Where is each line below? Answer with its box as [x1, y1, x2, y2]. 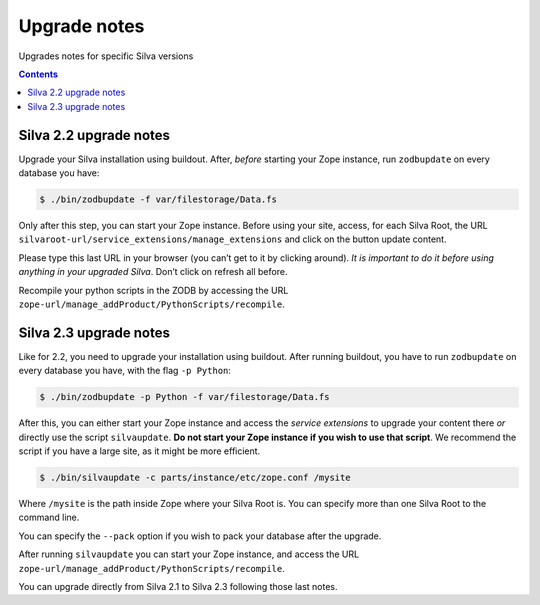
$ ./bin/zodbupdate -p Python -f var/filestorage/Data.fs [39, 391, 330, 403]
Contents [18, 68, 59, 80]
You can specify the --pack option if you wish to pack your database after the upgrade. [18, 530, 382, 542]
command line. [18, 511, 80, 524]
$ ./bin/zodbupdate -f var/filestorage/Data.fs [39, 194, 277, 205]
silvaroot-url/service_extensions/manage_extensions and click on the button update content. [18, 233, 447, 245]
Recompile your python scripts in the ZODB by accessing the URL [18, 284, 289, 296]
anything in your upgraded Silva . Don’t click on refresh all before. [18, 266, 288, 278]
